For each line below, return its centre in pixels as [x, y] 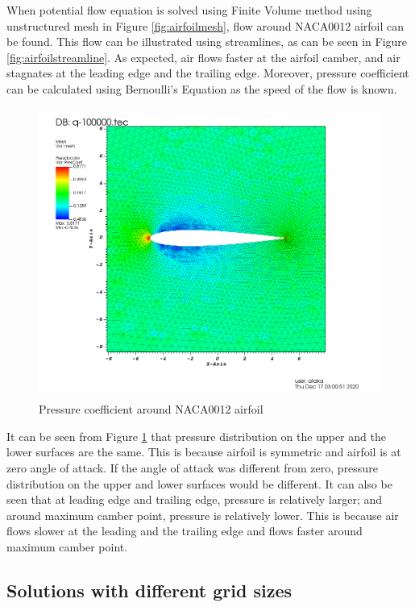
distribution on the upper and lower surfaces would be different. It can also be [199, 483]
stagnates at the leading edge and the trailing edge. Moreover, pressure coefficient [208, 73]
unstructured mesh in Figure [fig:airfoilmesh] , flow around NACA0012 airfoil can [205, 25]
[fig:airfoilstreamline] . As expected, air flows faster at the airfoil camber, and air [203, 57]
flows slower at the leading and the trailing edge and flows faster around [185, 531]
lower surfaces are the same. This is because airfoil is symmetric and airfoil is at [204, 452]
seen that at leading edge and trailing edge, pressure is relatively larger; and [195, 499]
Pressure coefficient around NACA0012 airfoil [151, 409]
